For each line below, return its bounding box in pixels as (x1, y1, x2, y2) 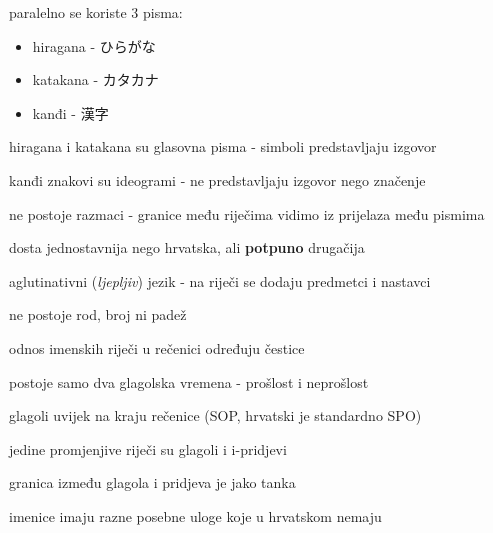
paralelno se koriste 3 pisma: (9, 2, 183, 22)
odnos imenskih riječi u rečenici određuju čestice (9, 337, 305, 358)
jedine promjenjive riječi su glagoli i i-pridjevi (9, 438, 287, 459)
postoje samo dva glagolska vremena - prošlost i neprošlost (9, 371, 369, 392)
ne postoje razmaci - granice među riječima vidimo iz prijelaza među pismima (9, 203, 485, 224)
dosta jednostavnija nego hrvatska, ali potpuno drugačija (9, 237, 365, 258)
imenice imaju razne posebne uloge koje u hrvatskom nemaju (9, 505, 382, 526)
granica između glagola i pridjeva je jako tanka (9, 472, 296, 493)
